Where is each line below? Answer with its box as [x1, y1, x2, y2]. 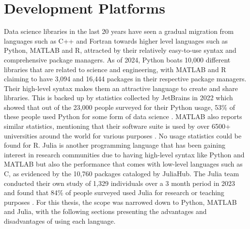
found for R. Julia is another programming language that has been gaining [4, 140, 225, 150]
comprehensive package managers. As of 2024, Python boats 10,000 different [4, 54, 231, 64]
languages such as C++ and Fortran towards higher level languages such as [4, 35, 228, 46]
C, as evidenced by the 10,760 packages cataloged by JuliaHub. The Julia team [4, 168, 239, 179]
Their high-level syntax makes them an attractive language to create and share [4, 83, 238, 93]
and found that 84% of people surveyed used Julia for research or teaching [4, 187, 224, 198]
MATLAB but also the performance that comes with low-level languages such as [4, 159, 243, 169]
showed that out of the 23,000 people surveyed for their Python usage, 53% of [4, 102, 235, 112]
